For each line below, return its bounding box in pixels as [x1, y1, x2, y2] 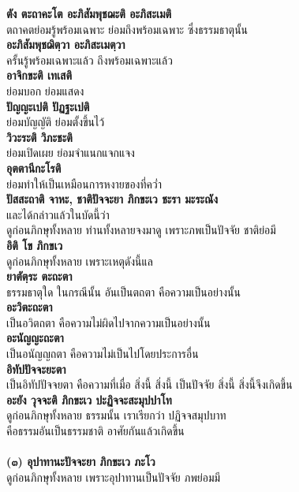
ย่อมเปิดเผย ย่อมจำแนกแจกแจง [6, 144, 135, 161]
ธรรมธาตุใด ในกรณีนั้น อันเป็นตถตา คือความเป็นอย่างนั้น [6, 283, 241, 300]
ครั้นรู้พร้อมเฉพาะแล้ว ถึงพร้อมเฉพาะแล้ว [6, 51, 173, 68]
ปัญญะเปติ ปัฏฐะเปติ [6, 98, 90, 114]
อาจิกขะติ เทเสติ [6, 67, 72, 84]
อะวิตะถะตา [6, 299, 53, 315]
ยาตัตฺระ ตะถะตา [6, 268, 73, 285]
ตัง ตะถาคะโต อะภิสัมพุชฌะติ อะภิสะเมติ [6, 6, 172, 21]
